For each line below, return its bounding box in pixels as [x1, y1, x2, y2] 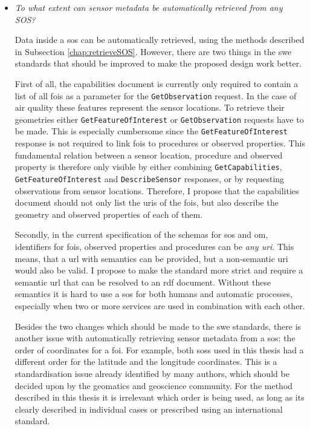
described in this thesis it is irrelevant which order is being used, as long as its [15, 391, 305, 404]
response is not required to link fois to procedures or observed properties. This [15, 137, 305, 149]
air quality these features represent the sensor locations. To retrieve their [15, 101, 285, 114]
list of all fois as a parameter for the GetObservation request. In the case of [15, 89, 297, 102]
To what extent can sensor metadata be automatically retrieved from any [15, 1, 283, 13]
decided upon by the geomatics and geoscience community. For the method [15, 379, 293, 391]
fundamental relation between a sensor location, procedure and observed [15, 148, 283, 161]
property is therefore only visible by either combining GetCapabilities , [15, 160, 282, 173]
